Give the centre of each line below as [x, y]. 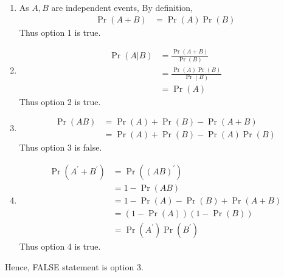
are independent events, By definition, [122, 7]
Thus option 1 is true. [60, 32]
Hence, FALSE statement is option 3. [74, 266]
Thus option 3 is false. [61, 147]
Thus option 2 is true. [60, 101]
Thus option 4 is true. [60, 246]
